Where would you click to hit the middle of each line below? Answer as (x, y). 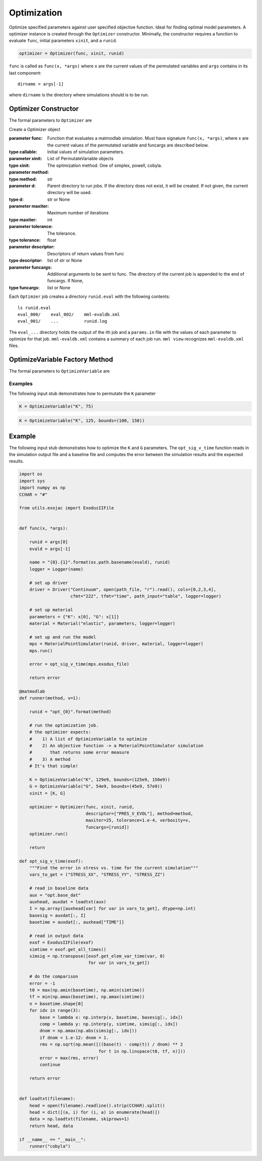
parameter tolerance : (31, 227)
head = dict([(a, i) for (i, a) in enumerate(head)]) (95, 1112)
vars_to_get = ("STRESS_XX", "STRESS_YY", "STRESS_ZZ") (97, 875)
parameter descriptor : (32, 247)
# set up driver (49, 583)
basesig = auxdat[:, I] (57, 915)
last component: (25, 73)
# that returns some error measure (79, 752)
